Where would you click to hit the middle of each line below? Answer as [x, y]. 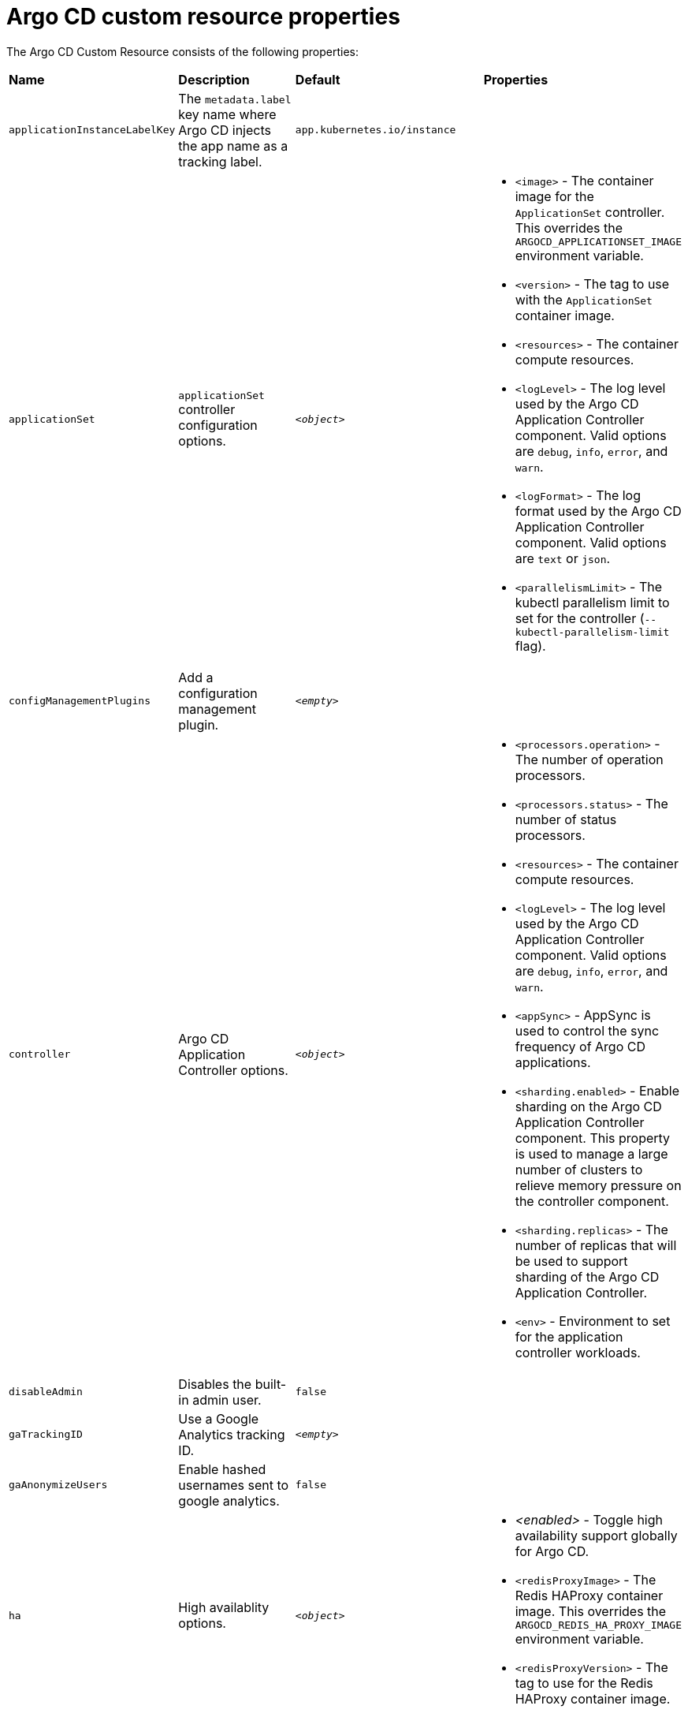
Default [318, 79]
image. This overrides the [591, 1611]
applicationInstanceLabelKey [92, 130]
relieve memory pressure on [598, 1185]
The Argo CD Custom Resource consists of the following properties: [182, 51]
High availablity [224, 1608]
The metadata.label [235, 98]
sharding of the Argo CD [587, 1276]
